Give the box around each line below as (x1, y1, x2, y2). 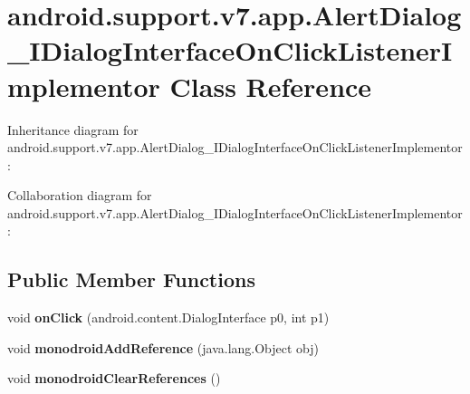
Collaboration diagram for (7, 186, 152, 205)
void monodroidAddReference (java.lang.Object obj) (7, 338, 320, 357)
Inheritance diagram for (7, 120, 139, 139)
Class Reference (169, 67, 372, 104)
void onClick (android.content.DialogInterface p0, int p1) (7, 308, 330, 327)
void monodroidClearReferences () (7, 369, 221, 388)
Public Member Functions (7, 265, 255, 293)
